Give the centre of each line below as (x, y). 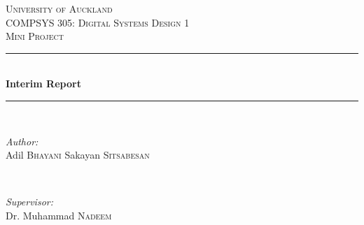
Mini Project (35, 36)
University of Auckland (59, 8)
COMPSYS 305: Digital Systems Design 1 (98, 22)
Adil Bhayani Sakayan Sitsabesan (78, 155)
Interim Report (43, 84)
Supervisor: (29, 202)
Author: (22, 141)
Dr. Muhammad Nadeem (59, 215)
